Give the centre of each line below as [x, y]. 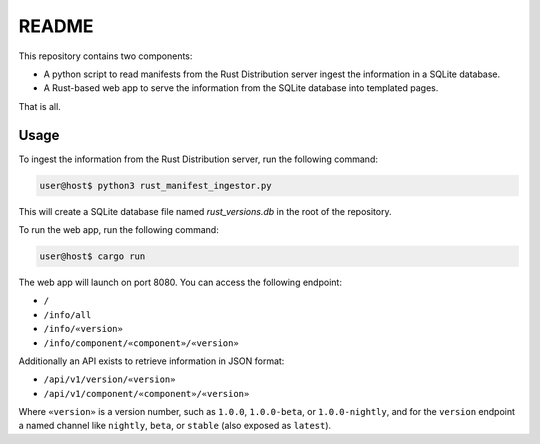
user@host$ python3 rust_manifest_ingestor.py [155, 185]
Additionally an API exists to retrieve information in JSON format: [151, 361]
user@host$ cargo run [92, 256]
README [56, 26]
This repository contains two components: [105, 56]
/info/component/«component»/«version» [141, 343]
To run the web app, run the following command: [118, 229]
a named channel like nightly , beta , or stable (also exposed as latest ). [175, 426]
